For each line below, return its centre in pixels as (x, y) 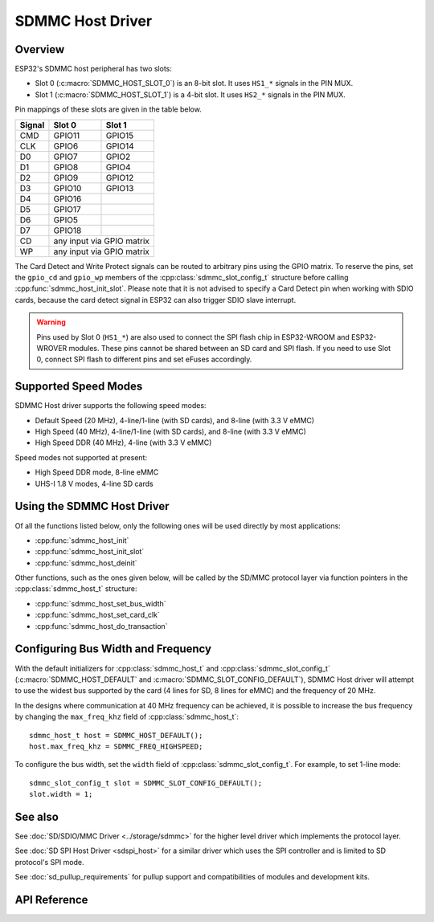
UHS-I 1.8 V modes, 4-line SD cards (94, 483)
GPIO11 (67, 135)
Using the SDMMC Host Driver (92, 506)
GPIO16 (68, 198)
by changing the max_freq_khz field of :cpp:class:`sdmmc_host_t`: (127, 717)
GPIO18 (68, 230)
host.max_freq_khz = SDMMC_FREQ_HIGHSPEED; (116, 746)
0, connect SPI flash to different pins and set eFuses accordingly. (144, 359)
